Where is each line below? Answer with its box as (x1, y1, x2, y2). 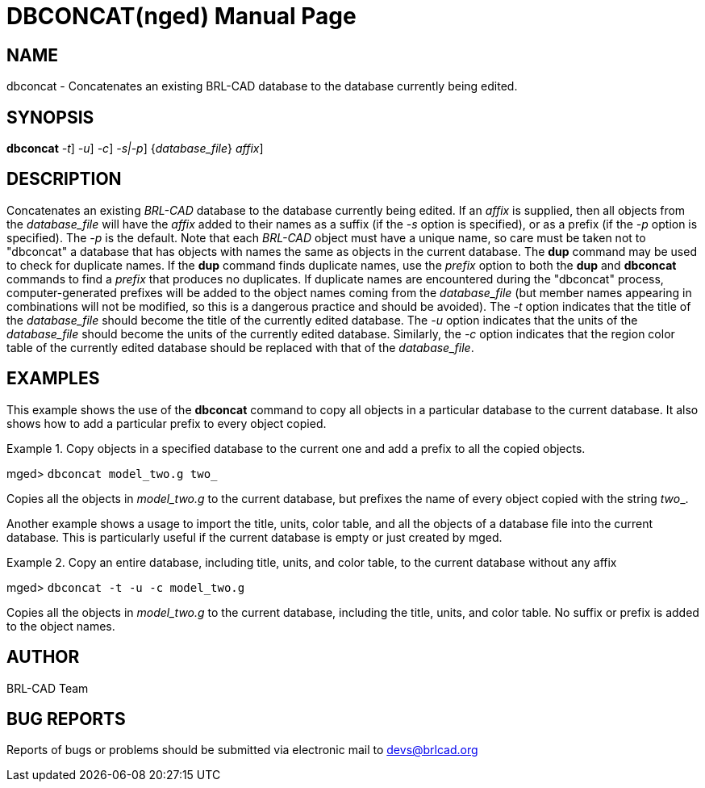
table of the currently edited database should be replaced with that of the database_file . (6, 340, 474, 354)
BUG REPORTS (6, 708, 126, 729)
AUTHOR (6, 647, 80, 668)
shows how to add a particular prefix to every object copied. (6, 416, 327, 430)
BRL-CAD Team (6, 681, 89, 695)
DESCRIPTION (6, 169, 122, 190)
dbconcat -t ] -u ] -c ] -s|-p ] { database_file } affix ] (6, 141, 264, 156)
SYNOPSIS (6, 107, 94, 128)
